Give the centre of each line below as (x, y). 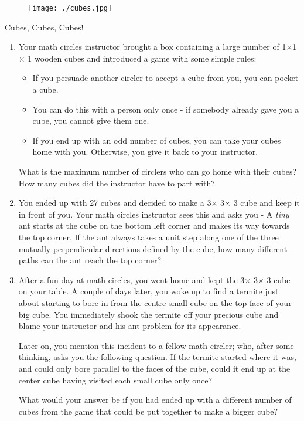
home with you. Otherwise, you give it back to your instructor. (145, 152)
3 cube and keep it (267, 203)
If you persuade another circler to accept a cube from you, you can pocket (165, 78)
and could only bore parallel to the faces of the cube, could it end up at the (154, 368)
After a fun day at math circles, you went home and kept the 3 (131, 279)
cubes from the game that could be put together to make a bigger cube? (148, 411)
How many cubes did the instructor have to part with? (117, 183)
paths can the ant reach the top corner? (90, 260)
